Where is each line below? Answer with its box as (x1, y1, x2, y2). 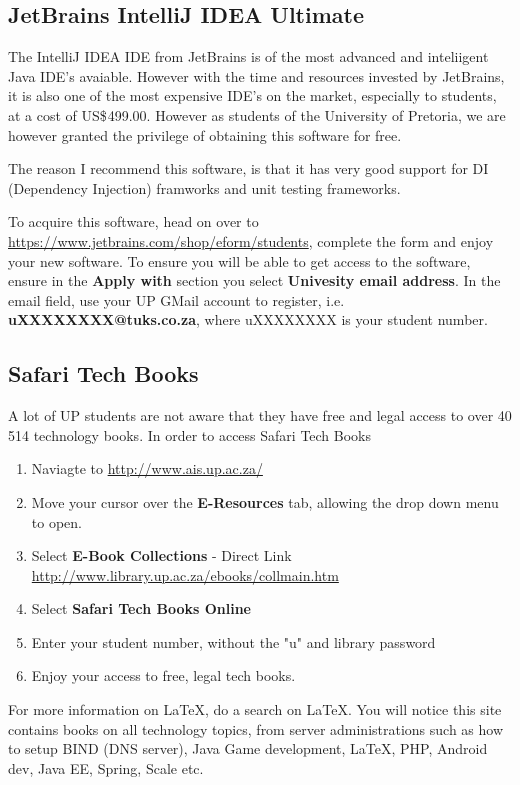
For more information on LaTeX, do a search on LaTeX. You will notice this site (8, 699, 502, 720)
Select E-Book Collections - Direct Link (31, 545, 292, 566)
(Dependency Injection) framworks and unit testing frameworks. (8, 177, 401, 198)
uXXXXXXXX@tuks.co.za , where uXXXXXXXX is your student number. (8, 309, 488, 330)
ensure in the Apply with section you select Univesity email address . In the (8, 270, 501, 291)
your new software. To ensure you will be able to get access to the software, (8, 250, 471, 271)
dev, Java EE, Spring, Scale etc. (8, 757, 204, 778)
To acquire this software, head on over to (8, 211, 259, 232)
